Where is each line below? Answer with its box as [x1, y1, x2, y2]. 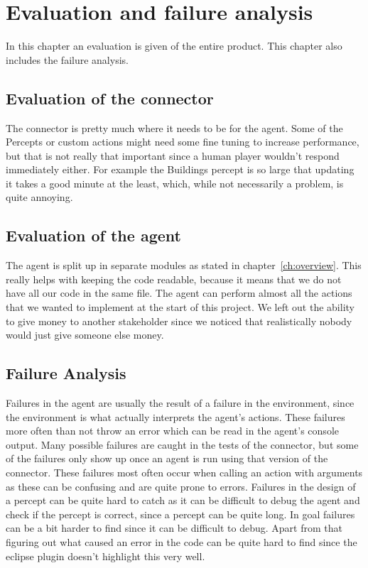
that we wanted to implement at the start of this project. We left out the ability [6, 300, 355, 315]
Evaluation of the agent [6, 224, 181, 246]
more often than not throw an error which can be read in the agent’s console [6, 423, 339, 438]
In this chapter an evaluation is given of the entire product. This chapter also [6, 38, 342, 53]
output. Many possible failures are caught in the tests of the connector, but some [6, 437, 359, 452]
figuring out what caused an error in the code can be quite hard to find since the [6, 534, 357, 549]
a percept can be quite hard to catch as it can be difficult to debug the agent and [6, 493, 360, 508]
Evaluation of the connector [6, 87, 214, 109]
